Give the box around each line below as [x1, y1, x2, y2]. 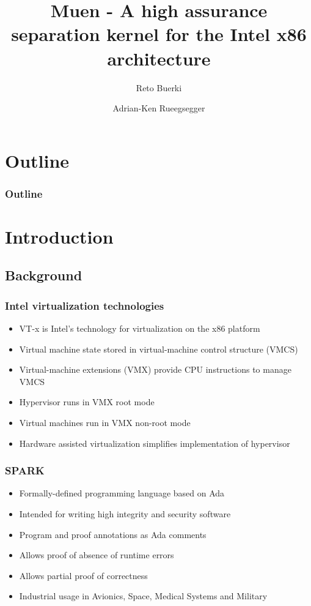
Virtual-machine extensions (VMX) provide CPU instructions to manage [19, 363, 291, 376]
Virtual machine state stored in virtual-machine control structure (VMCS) [19, 342, 298, 355]
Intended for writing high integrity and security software [19, 507, 231, 520]
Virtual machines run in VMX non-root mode [19, 416, 191, 429]
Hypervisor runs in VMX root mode [19, 395, 155, 408]
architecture [107, 45, 211, 70]
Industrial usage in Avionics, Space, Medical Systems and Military [19, 589, 268, 602]
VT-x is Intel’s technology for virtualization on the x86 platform [19, 322, 260, 335]
